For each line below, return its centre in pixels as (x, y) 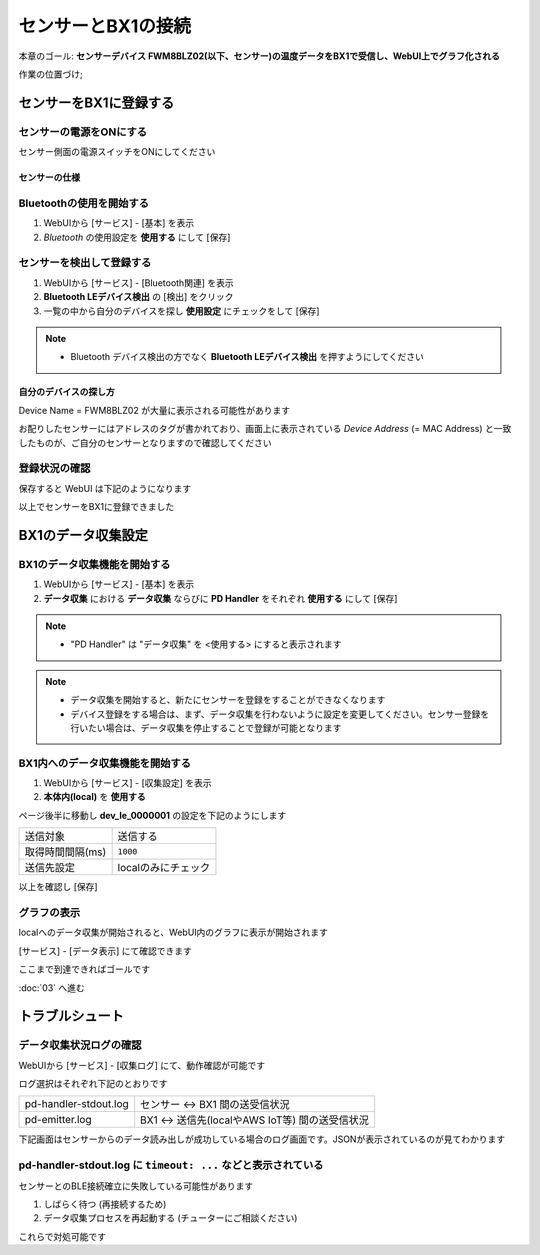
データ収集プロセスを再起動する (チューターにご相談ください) (170, 1218)
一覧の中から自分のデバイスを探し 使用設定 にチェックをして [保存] (181, 311)
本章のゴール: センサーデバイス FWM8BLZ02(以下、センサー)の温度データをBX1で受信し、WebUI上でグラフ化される (259, 56)
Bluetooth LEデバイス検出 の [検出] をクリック (138, 297)
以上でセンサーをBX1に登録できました (96, 507)
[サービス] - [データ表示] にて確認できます (105, 951)
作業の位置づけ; (51, 74)
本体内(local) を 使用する (95, 797)
